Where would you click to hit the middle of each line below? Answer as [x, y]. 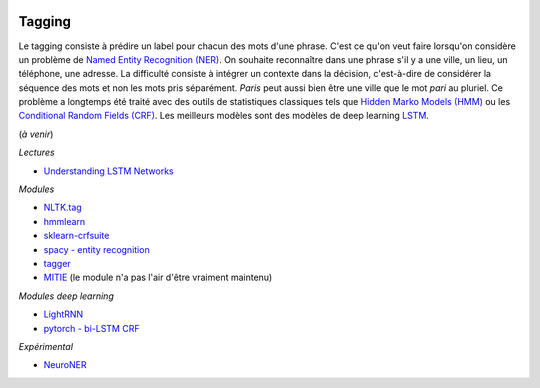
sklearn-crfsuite [76, 236]
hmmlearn [64, 221]
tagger [57, 263]
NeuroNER [65, 365]
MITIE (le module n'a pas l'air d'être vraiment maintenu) [158, 277]
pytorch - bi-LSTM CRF [91, 328]
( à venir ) [36, 134]
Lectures [36, 152]
